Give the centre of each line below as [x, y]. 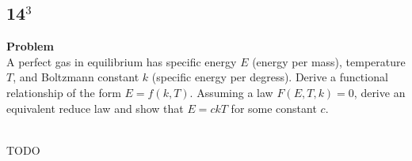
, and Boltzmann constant [76, 77]
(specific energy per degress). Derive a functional [270, 77]
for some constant [274, 108]
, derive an [380, 92]
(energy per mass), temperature [329, 61]
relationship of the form [64, 92]
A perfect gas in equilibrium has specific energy [122, 61]
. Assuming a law [231, 92]
